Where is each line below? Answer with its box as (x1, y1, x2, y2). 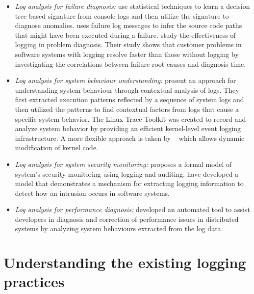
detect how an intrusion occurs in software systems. (15, 187, 170, 198)
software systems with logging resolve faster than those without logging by (15, 49, 239, 59)
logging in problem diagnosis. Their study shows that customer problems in (15, 39, 242, 50)
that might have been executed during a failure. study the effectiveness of (15, 29, 236, 40)
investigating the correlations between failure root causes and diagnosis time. (15, 58, 246, 69)
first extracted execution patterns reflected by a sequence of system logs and (15, 94, 244, 105)
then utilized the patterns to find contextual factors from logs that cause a (15, 104, 239, 114)
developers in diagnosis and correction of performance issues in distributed (15, 214, 239, 224)
